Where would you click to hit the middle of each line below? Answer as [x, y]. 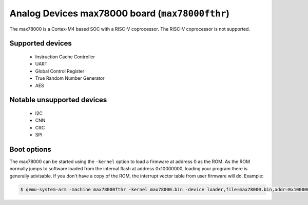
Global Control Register [60, 71]
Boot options [30, 149]
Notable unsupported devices [58, 100]
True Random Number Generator [70, 78]
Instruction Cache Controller [65, 57]
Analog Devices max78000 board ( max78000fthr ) [120, 13]
